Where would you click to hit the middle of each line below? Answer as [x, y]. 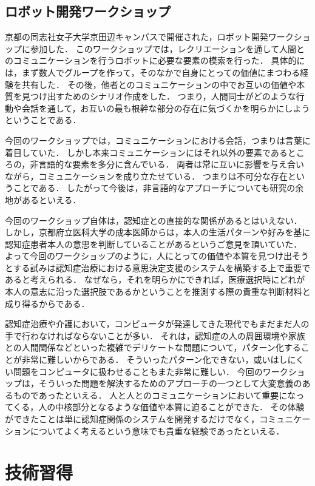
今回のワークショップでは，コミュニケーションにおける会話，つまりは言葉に [158, 140]
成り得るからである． [47, 303]
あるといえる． [51, 199]
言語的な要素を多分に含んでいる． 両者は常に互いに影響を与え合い [171, 164]
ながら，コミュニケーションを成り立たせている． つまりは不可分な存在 [146, 176]
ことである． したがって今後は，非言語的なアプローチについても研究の [154, 188]
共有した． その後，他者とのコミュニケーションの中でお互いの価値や [159, 84]
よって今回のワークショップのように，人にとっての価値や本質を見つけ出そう [157, 256]
